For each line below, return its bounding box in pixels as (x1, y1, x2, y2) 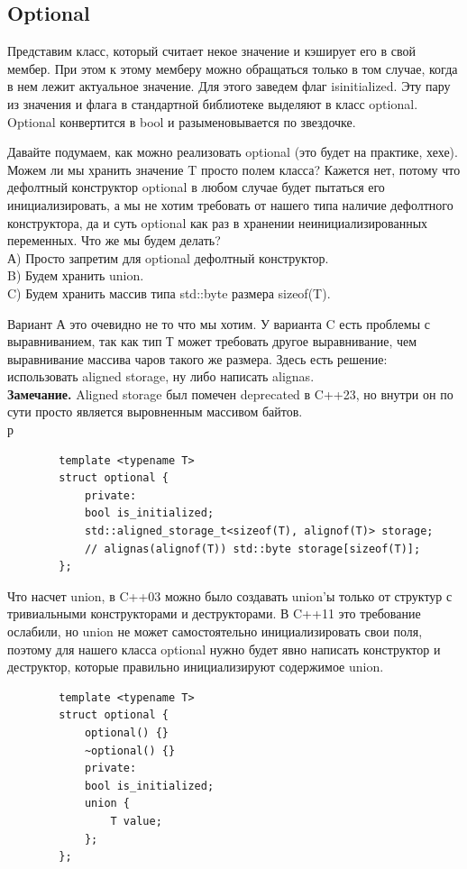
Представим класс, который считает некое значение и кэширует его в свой (7, 41, 417, 60)
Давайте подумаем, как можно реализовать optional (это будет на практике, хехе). (7, 142, 458, 161)
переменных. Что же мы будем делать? (7, 231, 221, 250)
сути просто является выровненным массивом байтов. (7, 402, 303, 421)
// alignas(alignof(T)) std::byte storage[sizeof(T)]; (84, 542, 421, 555)
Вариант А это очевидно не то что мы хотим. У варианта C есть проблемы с (7, 314, 430, 333)
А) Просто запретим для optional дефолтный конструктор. (7, 248, 329, 267)
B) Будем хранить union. (7, 266, 144, 285)
